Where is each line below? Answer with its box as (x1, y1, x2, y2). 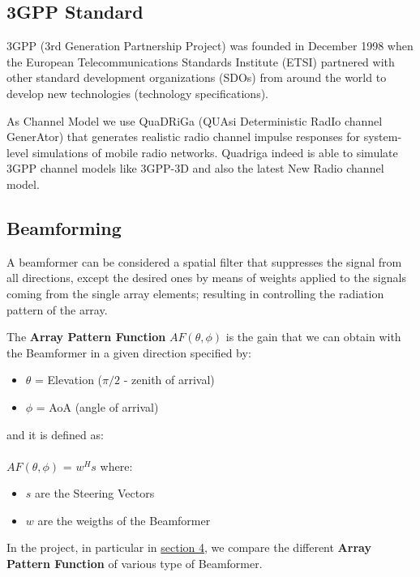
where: (100, 457, 133, 474)
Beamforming (6, 215, 122, 240)
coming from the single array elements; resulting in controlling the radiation (6, 284, 384, 301)
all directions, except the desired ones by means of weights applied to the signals (6, 269, 406, 286)
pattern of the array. (6, 301, 108, 318)
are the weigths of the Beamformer (37, 511, 211, 528)
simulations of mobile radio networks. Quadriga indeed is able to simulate (32, 143, 398, 160)
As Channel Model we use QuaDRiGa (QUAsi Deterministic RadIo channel (6, 112, 383, 129)
